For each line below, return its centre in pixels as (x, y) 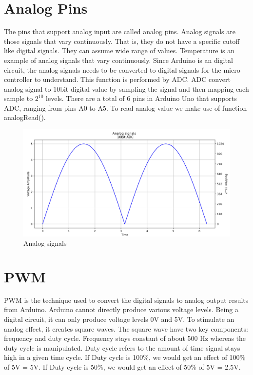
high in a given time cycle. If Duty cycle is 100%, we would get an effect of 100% (125, 357)
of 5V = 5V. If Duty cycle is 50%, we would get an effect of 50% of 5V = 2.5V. (122, 366)
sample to (19, 98)
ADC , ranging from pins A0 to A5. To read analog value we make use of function (126, 108)
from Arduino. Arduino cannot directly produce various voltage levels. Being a (121, 309)
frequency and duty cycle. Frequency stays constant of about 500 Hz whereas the (125, 338)
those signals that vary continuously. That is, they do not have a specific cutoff (122, 41)
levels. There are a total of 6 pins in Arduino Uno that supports (141, 98)
